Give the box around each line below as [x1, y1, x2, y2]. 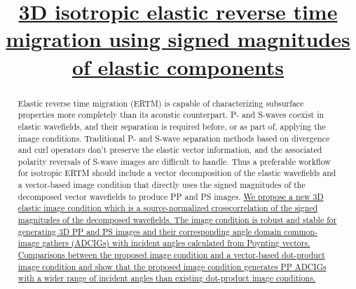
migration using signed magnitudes [6, 25, 350, 53]
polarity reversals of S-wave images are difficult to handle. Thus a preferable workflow [18, 155, 331, 167]
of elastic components [71, 52, 285, 81]
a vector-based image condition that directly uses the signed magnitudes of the [18, 179, 306, 191]
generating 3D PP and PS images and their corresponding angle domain [18, 225, 282, 237]
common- [284, 225, 317, 237]
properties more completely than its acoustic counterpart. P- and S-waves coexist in [18, 109, 324, 121]
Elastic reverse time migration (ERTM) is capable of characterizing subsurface [18, 97, 304, 109]
